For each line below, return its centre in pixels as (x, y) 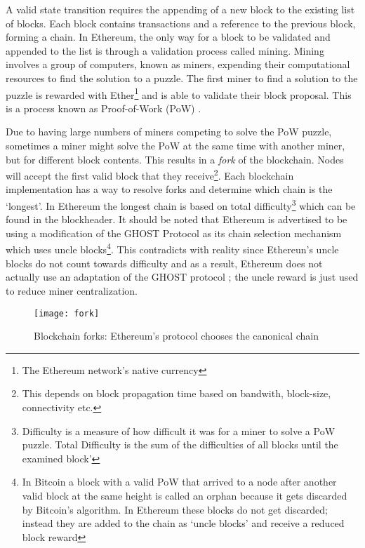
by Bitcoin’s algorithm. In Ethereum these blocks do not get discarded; (175, 509)
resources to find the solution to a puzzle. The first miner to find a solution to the (182, 78)
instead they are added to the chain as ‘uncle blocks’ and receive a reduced (183, 523)
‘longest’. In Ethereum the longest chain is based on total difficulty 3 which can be (181, 205)
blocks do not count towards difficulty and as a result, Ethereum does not (164, 263)
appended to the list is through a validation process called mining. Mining (165, 50)
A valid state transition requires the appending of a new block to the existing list (180, 9)
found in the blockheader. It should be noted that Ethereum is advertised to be (177, 219)
